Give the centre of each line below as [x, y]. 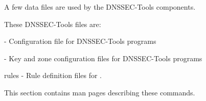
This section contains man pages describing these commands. [100, 92]
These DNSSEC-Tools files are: [53, 24]
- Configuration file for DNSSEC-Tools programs [80, 41]
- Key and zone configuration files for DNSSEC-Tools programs [103, 58]
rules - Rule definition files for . [53, 75]
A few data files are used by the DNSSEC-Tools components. [100, 7]
